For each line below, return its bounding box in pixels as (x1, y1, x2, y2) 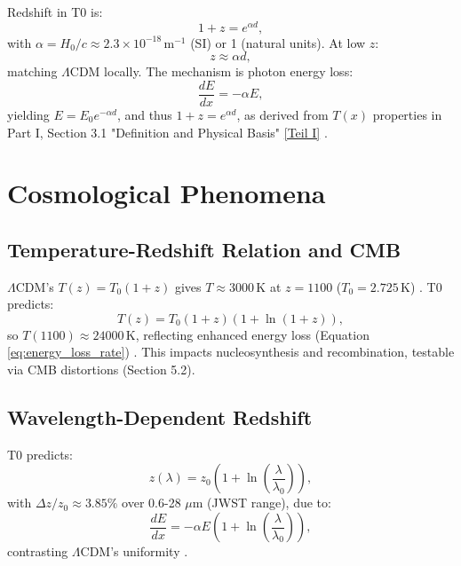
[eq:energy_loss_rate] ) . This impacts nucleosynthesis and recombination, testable (7, 342, 455, 361)
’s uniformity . (110, 542, 188, 561)
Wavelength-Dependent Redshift (7, 404, 313, 431)
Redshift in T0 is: (7, 3, 103, 20)
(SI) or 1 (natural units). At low (190, 33, 366, 51)
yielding (7, 105, 50, 123)
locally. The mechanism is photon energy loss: (104, 62, 354, 81)
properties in (372, 105, 442, 123)
